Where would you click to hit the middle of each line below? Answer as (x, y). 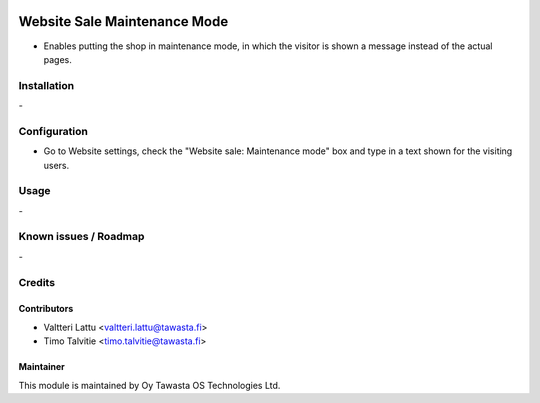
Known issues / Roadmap (81, 237)
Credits (36, 282)
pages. (57, 59)
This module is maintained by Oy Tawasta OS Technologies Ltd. (149, 385)
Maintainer (41, 367)
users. (56, 165)
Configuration (53, 131)
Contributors (46, 309)
